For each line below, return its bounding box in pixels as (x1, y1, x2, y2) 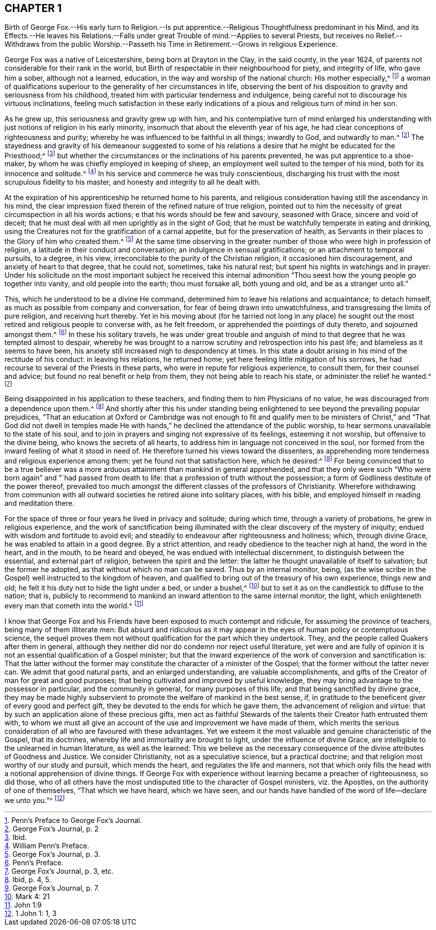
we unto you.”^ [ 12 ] (4, 794, 65, 805)
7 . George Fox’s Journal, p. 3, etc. (4, 866, 114, 875)
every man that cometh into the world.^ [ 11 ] (4, 600, 144, 610)
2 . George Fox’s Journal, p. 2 (4, 824, 99, 833)
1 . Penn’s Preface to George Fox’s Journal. (4, 815, 142, 824)
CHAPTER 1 (4, 2, 62, 14)
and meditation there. (4, 498, 75, 507)
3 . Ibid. (4, 832, 27, 841)
